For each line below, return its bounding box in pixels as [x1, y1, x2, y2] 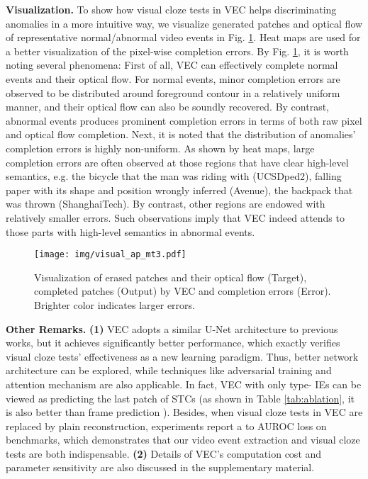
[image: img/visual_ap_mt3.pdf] [34, 249, 186, 260]
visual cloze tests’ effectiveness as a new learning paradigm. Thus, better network [6, 349, 359, 364]
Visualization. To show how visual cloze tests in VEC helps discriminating [6, 2, 337, 16]
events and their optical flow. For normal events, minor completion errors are [6, 71, 340, 86]
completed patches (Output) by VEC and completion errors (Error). [34, 283, 331, 298]
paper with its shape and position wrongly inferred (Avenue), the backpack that [6, 182, 353, 197]
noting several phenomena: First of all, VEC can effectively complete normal [6, 57, 338, 72]
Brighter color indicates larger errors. [34, 297, 195, 312]
